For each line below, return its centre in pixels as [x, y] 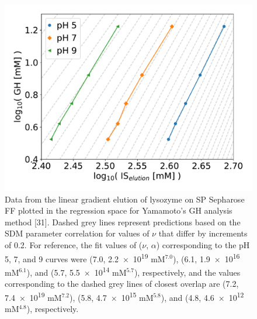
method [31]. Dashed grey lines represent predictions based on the [123, 222]
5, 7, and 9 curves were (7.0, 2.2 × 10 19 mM [85, 258]
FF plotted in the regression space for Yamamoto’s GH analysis [119, 210]
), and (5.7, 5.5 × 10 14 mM [77, 271]
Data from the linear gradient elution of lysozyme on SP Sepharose [125, 199]
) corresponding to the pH [203, 244]
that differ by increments [203, 233]
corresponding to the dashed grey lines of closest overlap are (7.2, [122, 284]
